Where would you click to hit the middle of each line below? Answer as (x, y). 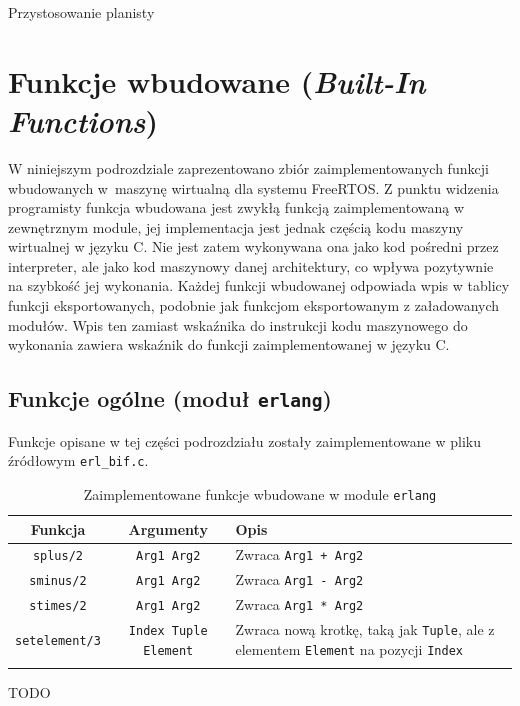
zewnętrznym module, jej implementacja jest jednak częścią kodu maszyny (236, 226)
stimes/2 (58, 606)
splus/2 (58, 556)
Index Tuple (168, 631)
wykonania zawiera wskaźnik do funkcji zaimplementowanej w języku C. (229, 344)
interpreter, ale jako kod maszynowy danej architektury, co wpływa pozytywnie (251, 265)
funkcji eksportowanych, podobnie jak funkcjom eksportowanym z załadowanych (254, 305)
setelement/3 (58, 640)
